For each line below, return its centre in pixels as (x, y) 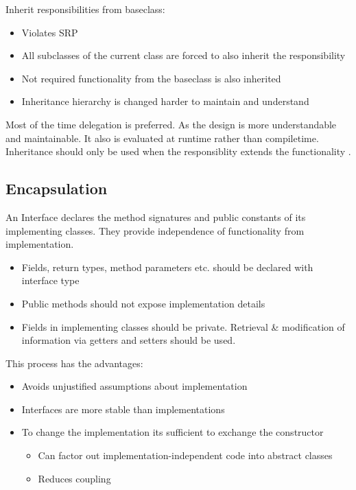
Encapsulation (57, 188)
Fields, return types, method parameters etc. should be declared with (167, 267)
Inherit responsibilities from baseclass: (85, 9)
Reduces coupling (74, 478)
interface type (50, 280)
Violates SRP (50, 32)
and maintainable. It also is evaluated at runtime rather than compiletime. (162, 138)
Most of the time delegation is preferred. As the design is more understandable (171, 124)
